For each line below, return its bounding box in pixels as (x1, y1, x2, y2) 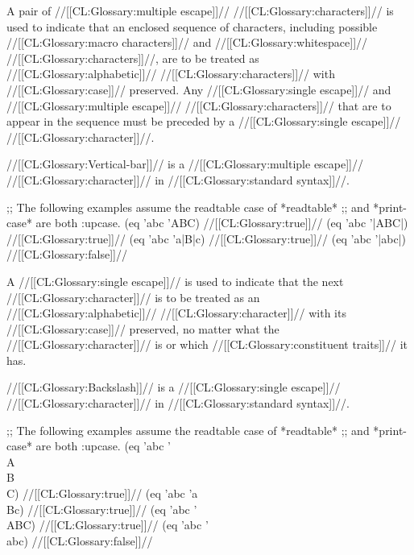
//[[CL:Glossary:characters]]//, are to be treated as (6, 49, 259, 66)
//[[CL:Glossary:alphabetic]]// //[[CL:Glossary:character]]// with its (6, 304, 346, 321)
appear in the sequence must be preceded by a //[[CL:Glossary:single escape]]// (6, 113, 401, 130)
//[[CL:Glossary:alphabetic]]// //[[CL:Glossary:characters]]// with (6, 65, 335, 82)
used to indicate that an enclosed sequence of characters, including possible (6, 18, 378, 35)
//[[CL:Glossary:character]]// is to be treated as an (6, 288, 260, 305)
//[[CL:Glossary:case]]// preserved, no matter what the (6, 320, 279, 337)
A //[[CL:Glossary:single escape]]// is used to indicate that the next (6, 272, 344, 289)
